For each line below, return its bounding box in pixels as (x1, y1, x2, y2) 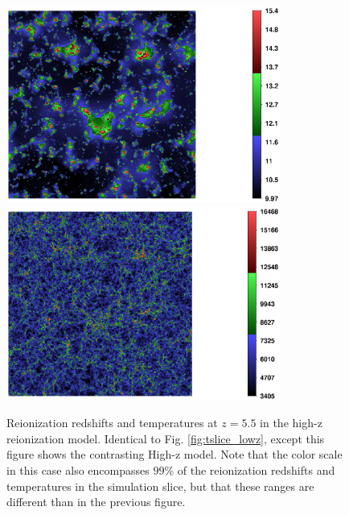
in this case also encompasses (6, 461, 150, 478)
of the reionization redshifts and (177, 461, 335, 478)
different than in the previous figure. (6, 493, 186, 510)
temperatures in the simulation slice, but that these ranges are (6, 477, 314, 494)
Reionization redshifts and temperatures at (6, 414, 218, 431)
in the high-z (260, 414, 322, 431)
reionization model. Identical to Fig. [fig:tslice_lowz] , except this (6, 430, 325, 446)
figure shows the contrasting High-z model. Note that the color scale (6, 446, 343, 463)
